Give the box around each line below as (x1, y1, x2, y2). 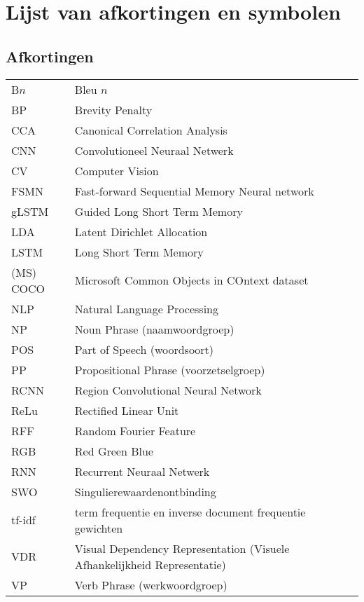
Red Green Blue (74, 442, 153, 459)
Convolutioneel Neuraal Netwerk (74, 142, 234, 158)
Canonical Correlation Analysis (74, 121, 227, 138)
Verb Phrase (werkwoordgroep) (74, 576, 227, 593)
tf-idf (11, 512, 36, 528)
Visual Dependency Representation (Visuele (74, 540, 290, 556)
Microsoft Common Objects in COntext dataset (74, 272, 309, 289)
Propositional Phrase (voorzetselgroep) (74, 361, 265, 378)
